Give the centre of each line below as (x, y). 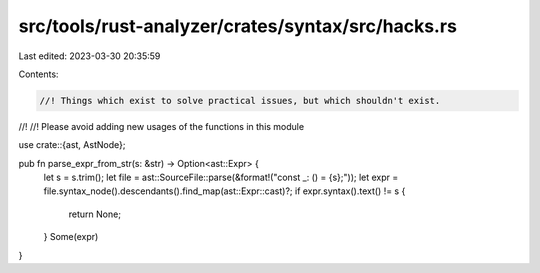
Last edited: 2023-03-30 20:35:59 (89, 56)
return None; (95, 214)
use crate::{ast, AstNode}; (72, 145)
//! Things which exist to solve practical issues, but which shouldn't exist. (240, 100)
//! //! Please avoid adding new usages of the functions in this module (161, 126)
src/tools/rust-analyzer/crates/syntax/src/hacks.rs (237, 26)
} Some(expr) (71, 237)
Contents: (38, 74)
